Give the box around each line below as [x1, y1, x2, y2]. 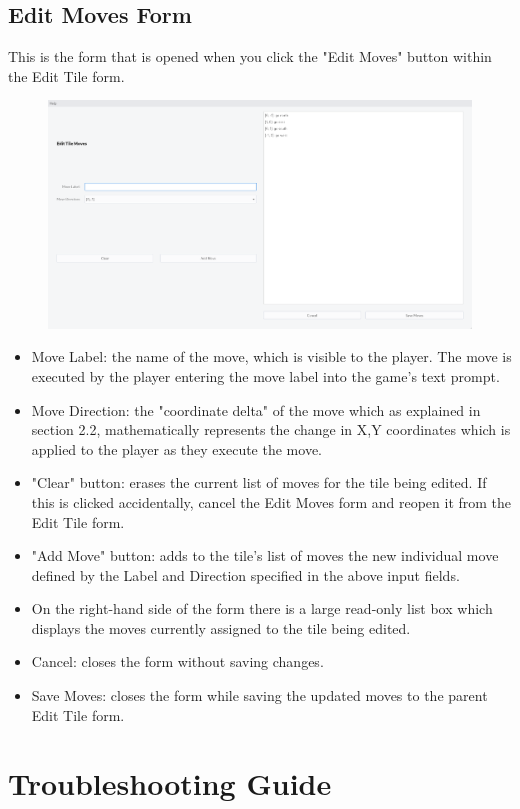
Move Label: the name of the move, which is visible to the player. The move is [31, 346, 512, 367]
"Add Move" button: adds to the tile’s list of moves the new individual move [31, 545, 499, 566]
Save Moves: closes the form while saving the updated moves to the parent [31, 685, 488, 706]
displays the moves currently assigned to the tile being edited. [31, 617, 411, 638]
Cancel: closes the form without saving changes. [31, 651, 324, 672]
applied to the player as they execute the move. [31, 438, 322, 459]
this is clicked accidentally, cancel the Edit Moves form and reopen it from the [31, 491, 512, 512]
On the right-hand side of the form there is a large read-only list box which [31, 598, 493, 619]
